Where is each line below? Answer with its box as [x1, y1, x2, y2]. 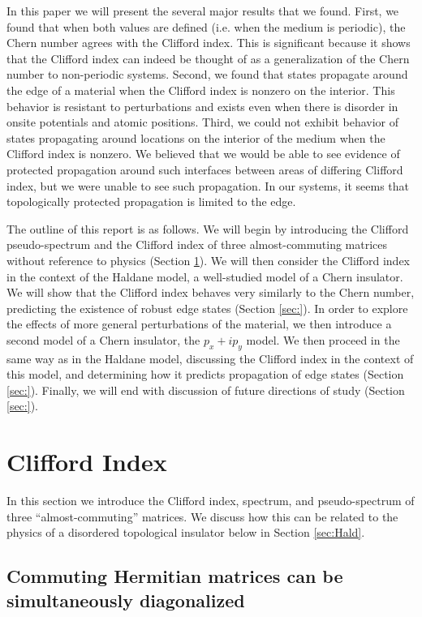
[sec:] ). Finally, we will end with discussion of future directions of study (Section [6, 381, 405, 398]
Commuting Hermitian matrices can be [6, 563, 343, 589]
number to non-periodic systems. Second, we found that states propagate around [6, 66, 408, 83]
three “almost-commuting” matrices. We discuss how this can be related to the [6, 508, 398, 525]
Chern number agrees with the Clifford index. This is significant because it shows [6, 34, 411, 51]
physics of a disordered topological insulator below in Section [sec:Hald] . [6, 524, 365, 541]
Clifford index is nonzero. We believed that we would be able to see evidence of [6, 145, 400, 162]
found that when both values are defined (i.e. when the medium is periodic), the [6, 18, 406, 35]
